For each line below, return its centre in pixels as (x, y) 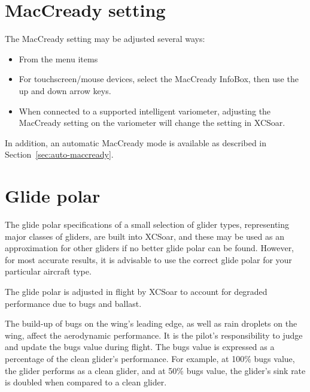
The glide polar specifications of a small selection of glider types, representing (147, 224)
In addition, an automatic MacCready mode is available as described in (136, 142)
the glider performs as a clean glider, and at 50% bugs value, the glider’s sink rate (155, 370)
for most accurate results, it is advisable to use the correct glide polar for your (148, 259)
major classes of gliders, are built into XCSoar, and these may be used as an (145, 236)
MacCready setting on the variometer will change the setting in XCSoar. (152, 123)
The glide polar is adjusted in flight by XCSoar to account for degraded (136, 291)
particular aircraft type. (48, 271)
